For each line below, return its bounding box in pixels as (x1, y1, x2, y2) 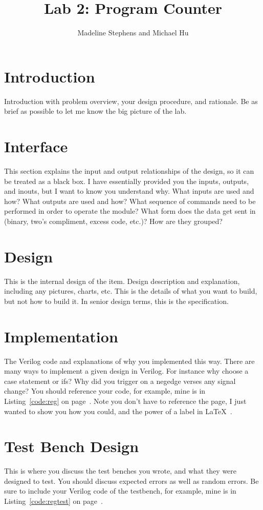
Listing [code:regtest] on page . (4, 496, 103, 506)
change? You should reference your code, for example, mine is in (4, 385, 206, 396)
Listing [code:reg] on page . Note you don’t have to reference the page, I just (4, 395, 247, 406)
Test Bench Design (4, 436, 139, 457)
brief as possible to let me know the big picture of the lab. (4, 106, 187, 116)
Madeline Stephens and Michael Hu (77, 27, 189, 38)
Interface (4, 136, 68, 157)
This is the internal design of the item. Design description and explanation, (4, 275, 240, 286)
